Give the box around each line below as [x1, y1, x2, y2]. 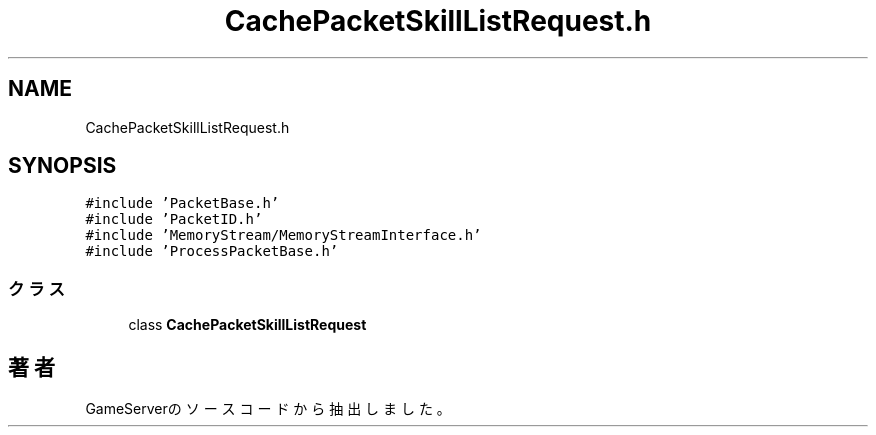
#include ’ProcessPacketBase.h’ [85, 243, 339, 260]
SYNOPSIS [8, 153, 117, 179]
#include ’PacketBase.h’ [85, 195, 280, 212]
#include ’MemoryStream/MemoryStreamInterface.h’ [85, 227, 482, 244]
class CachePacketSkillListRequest [128, 316, 367, 334]
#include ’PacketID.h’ [85, 211, 263, 228]
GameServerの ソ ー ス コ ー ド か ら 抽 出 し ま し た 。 [85, 400, 451, 418]
